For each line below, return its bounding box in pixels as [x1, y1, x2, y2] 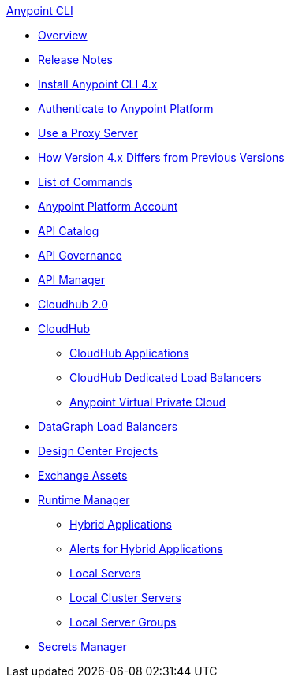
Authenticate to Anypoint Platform [38, 102, 214, 115]
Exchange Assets [38, 469, 128, 482]
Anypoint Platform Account [38, 200, 178, 213]
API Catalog [38, 224, 99, 237]
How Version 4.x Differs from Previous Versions [38, 151, 285, 164]
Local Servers [69, 566, 141, 580]
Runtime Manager [38, 493, 130, 506]
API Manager [38, 273, 105, 286]
